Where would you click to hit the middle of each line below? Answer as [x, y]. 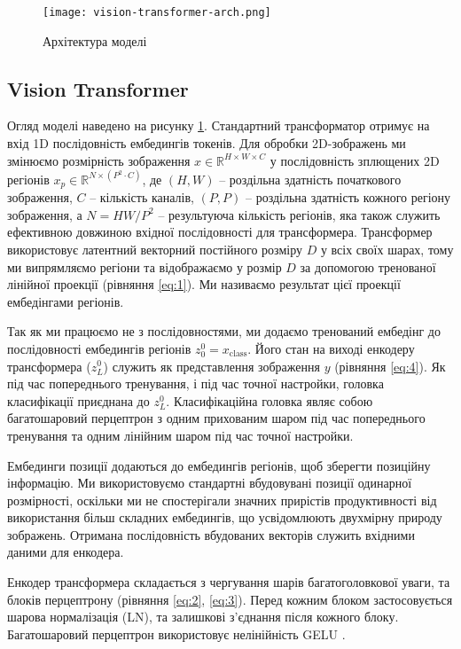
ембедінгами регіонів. [66, 301]
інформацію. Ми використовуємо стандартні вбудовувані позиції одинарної [210, 483]
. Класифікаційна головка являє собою [270, 400]
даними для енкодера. [66, 552]
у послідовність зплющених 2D [355, 160]
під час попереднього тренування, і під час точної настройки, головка [195, 383]
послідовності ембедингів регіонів [99, 348]
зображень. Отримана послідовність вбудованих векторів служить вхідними [211, 534]
